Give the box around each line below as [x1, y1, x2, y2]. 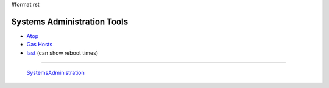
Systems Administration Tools [11, 16, 128, 27]
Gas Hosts [26, 41, 53, 48]
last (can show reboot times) [26, 49, 99, 57]
